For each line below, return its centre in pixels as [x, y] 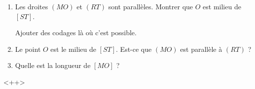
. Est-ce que [134, 49]
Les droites [32, 6]
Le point [28, 49]
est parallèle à [201, 49]
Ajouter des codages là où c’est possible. [76, 33]
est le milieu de [73, 49]
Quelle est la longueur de [53, 65]
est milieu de [222, 6]
